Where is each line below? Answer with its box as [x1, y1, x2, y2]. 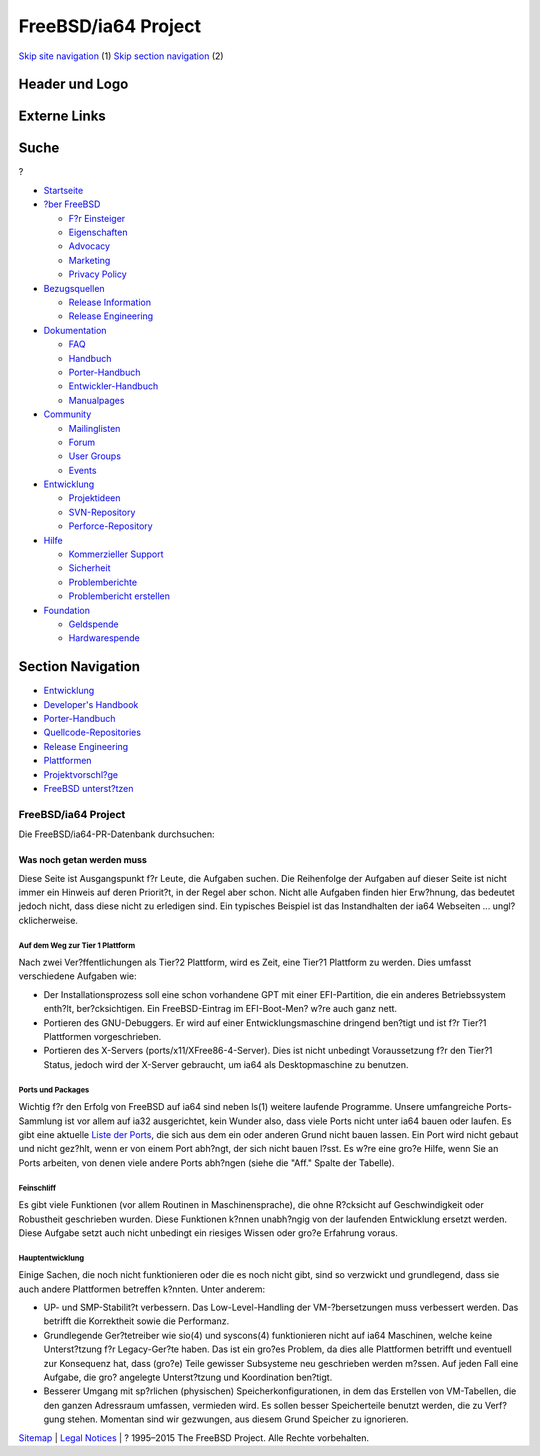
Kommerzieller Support [68, 548, 164, 560]
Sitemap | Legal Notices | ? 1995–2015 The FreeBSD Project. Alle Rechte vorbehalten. [18, 1431, 370, 1444]
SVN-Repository [68, 506, 136, 518]
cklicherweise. [18, 914, 79, 926]
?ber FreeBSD [43, 198, 101, 210]
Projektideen [68, 492, 121, 504]
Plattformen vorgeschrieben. [43, 1031, 162, 1043]
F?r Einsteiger [68, 212, 126, 224]
